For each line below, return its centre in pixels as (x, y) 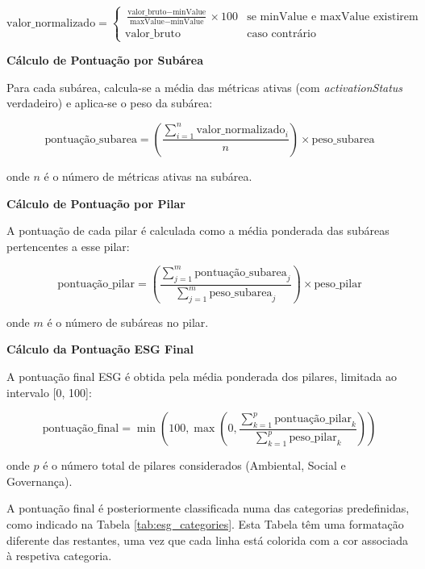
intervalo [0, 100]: (49, 392)
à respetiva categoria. (59, 556)
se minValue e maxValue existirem (333, 17)
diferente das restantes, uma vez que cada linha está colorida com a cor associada (207, 540)
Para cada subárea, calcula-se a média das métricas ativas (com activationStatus (205, 87)
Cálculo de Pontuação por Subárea (105, 60)
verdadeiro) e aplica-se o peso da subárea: (110, 103)
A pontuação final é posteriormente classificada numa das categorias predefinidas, (208, 508)
